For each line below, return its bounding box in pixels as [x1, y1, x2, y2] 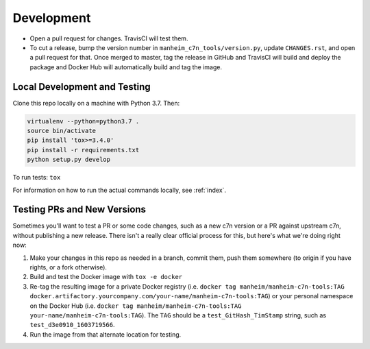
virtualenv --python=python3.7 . [27, 117, 140, 125]
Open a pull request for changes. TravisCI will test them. [29, 34, 188, 43]
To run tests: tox [12, 173, 61, 182]
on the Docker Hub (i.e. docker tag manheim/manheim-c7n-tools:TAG [29, 302, 242, 310]
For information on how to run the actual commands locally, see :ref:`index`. [12, 186, 226, 194]
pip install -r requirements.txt [27, 146, 140, 154]
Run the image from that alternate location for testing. [29, 330, 182, 339]
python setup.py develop [27, 156, 111, 164]
